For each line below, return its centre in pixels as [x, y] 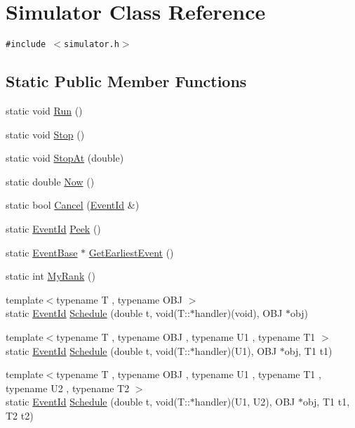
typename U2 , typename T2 [68, 388]
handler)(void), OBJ [239, 313]
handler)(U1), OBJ [236, 350]
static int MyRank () [51, 276]
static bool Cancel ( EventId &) [73, 205]
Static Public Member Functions [126, 81]
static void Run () [44, 110]
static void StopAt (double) [65, 158]
